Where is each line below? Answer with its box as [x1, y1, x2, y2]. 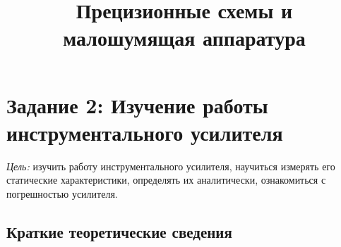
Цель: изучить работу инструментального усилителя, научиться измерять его [6, 158, 335, 173]
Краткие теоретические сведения [6, 220, 232, 242]
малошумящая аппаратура [63, 23, 306, 52]
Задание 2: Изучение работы [6, 90, 268, 119]
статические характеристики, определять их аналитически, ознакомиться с [6, 172, 326, 187]
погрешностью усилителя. [6, 186, 118, 201]
